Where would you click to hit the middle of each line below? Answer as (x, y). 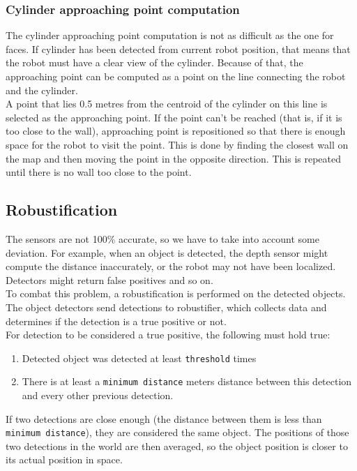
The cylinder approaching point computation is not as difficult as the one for (170, 35)
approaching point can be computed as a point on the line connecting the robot (176, 76)
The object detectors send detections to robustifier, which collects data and (166, 307)
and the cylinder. (42, 90)
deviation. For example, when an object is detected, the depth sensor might (167, 252)
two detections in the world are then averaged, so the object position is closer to (177, 446)
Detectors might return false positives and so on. (109, 279)
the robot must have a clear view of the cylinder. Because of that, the (154, 62)
